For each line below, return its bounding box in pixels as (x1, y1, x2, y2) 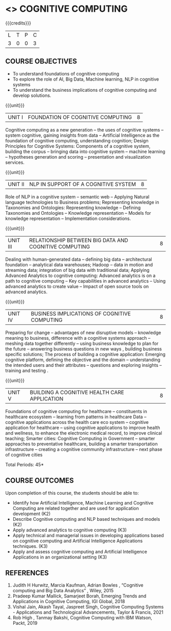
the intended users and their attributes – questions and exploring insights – (5, 362, 162, 368)
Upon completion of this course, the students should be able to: (5, 490, 139, 496)
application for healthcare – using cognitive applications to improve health (5, 424, 160, 431)
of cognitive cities (5, 451, 43, 458)
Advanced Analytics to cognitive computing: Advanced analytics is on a (5, 272, 156, 279)
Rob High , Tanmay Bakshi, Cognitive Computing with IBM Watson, (12, 615, 153, 621)
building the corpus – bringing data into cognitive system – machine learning (5, 148, 165, 155)
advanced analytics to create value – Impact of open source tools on (5, 283, 149, 289)
